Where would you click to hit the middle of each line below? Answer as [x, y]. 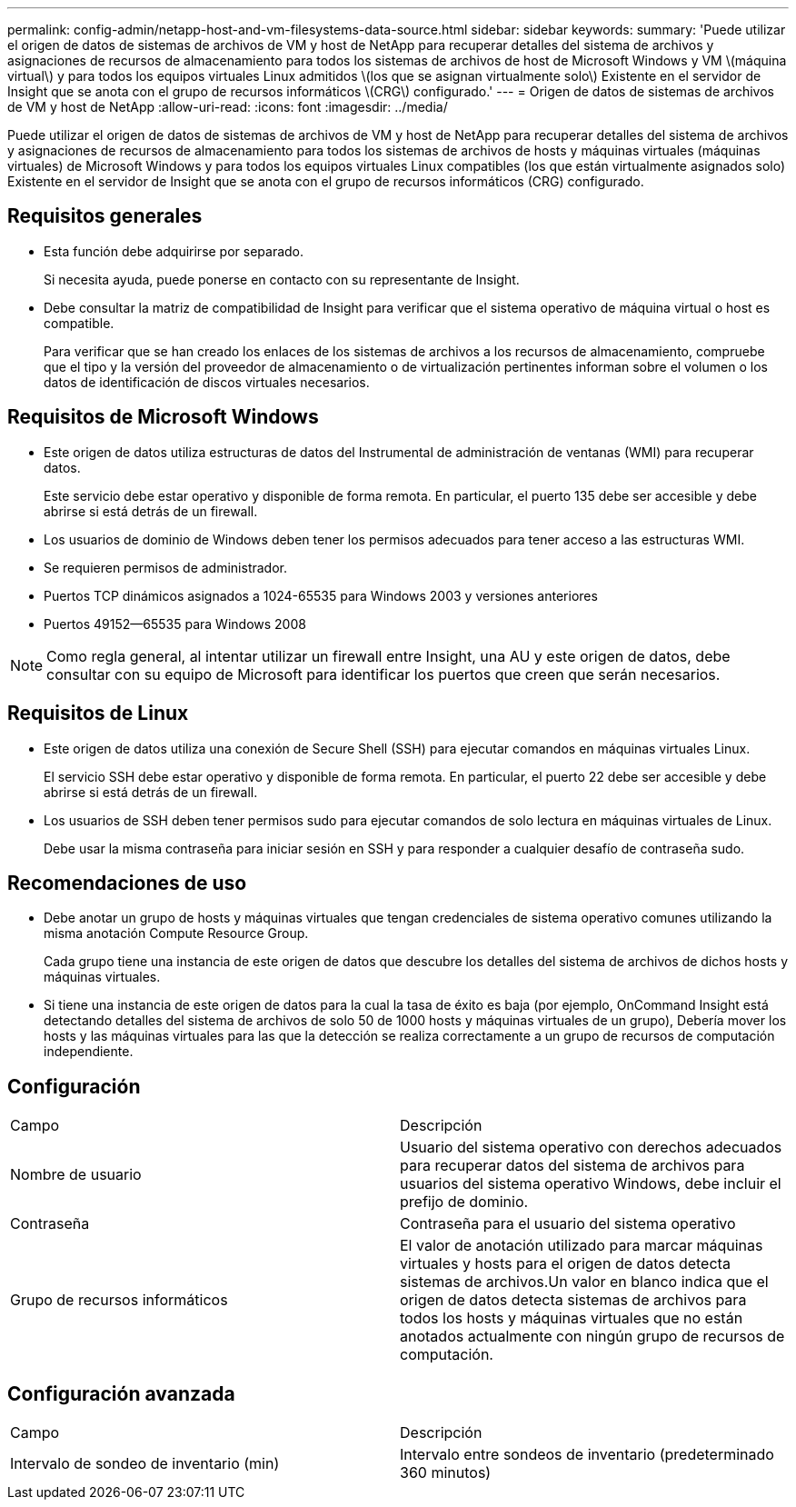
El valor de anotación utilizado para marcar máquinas [582, 1246]
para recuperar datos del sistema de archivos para [572, 1166]
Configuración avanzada [121, 1393]
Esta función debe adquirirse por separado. [174, 251]
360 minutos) [446, 1473]
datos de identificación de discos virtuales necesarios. [207, 382]
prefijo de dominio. [464, 1202]
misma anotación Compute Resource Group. [176, 933]
